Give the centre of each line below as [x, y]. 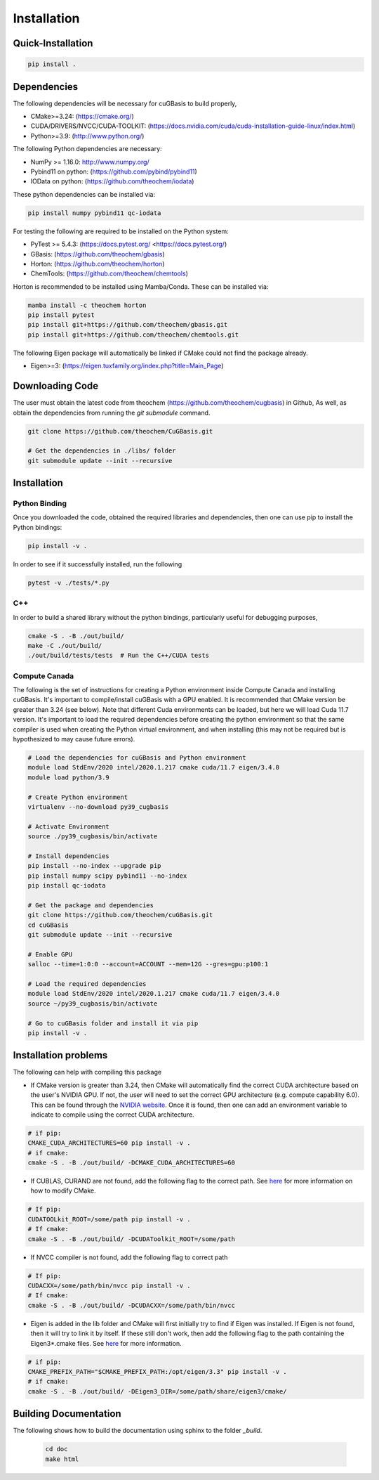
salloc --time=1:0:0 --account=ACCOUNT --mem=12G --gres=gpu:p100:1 [148, 964]
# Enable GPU [50, 954]
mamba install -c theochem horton [87, 305]
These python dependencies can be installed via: [84, 194]
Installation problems [60, 1055]
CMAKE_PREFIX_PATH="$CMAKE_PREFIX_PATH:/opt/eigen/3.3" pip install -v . [157, 1371]
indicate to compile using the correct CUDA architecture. [112, 1115]
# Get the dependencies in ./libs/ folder [102, 451]
